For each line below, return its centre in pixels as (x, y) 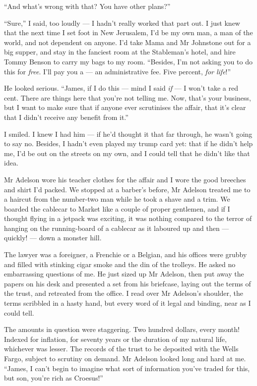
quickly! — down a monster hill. (53, 238)
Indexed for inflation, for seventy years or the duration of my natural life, (115, 339)
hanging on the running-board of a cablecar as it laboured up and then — (117, 228)
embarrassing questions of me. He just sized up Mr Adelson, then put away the (124, 274)
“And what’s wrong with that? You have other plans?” (87, 6)
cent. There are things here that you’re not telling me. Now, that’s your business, (128, 97)
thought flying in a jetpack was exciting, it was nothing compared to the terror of (128, 218)
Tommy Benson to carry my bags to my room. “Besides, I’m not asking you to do (128, 61)
